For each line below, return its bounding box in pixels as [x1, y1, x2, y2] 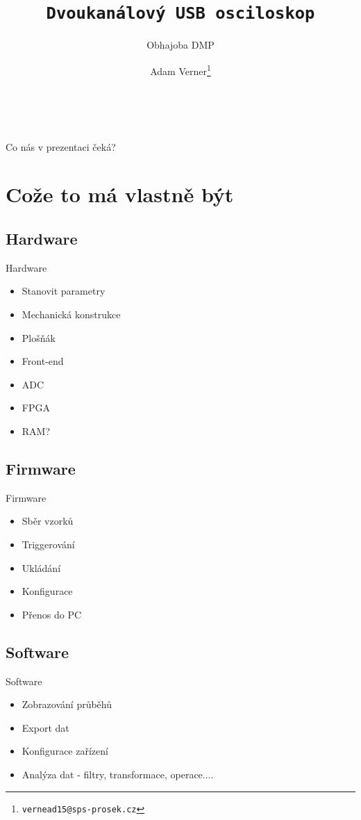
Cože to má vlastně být [6, 180, 234, 208]
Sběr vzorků [22, 514, 74, 528]
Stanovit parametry [22, 284, 106, 298]
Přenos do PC [22, 607, 82, 621]
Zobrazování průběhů [22, 697, 112, 712]
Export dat [22, 720, 69, 735]
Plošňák [22, 330, 56, 345]
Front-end [22, 354, 64, 368]
